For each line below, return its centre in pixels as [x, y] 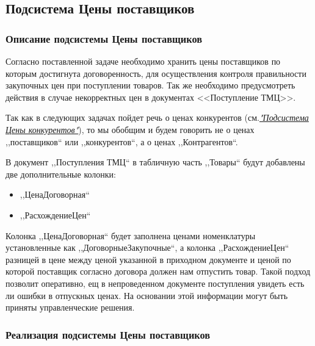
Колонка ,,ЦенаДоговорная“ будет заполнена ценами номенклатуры [131, 235]
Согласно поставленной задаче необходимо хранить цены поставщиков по [143, 61]
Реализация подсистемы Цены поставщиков [108, 334]
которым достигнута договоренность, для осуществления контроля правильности [156, 73]
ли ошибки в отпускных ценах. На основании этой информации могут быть [147, 295]
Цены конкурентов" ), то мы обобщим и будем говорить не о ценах [130, 129]
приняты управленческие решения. [70, 307]
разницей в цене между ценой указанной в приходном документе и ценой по [148, 259]
